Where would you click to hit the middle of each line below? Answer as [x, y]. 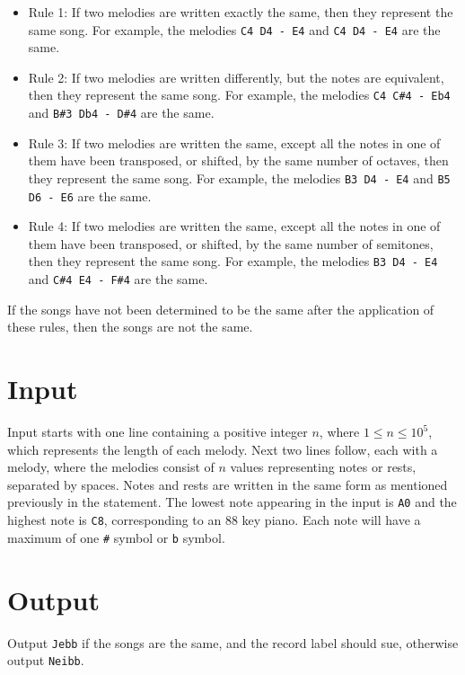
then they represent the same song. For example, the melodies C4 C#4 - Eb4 [239, 95]
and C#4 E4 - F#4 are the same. [118, 279]
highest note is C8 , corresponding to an [114, 520]
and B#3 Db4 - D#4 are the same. [121, 113]
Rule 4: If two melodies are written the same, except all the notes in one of [234, 226]
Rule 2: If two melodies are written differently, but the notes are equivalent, [236, 77]
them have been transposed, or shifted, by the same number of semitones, [231, 243]
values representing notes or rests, [323, 467]
